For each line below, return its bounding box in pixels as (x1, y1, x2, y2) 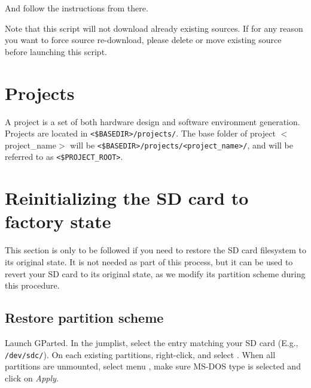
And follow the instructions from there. (5, 2, 148, 14)
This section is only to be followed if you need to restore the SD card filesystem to (5, 244, 306, 256)
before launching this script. (5, 45, 107, 57)
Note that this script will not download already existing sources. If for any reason (5, 22, 303, 34)
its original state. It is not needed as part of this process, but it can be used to (5, 255, 293, 268)
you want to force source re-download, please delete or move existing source (5, 34, 282, 46)
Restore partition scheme (5, 308, 164, 327)
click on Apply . (5, 371, 59, 384)
